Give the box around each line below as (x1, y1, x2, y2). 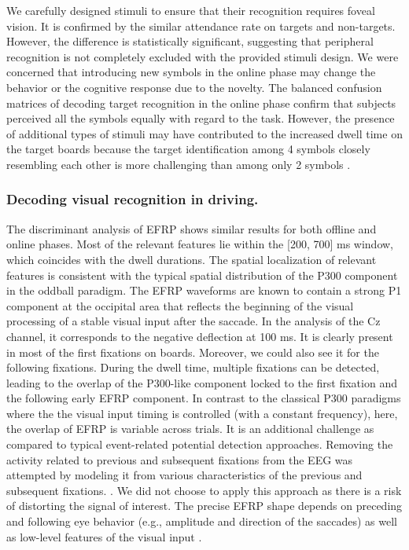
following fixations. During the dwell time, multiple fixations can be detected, (6, 359, 380, 376)
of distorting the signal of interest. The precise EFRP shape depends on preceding (6, 497, 403, 514)
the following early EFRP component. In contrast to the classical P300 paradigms (6, 390, 401, 406)
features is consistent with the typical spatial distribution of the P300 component (6, 266, 398, 283)
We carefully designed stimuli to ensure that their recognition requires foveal (6, 2, 375, 18)
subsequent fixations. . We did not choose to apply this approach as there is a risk (6, 482, 402, 498)
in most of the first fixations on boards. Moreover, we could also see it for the (6, 343, 379, 360)
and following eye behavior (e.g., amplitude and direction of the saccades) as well (6, 513, 397, 530)
